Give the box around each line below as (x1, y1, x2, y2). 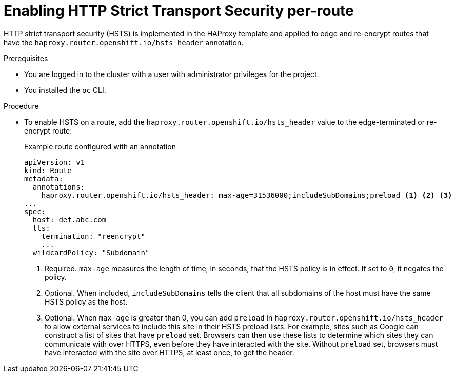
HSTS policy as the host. (45, 297, 128, 306)
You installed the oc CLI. (24, 85, 106, 95)
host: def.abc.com (32, 215, 107, 224)
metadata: (24, 174, 63, 183)
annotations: (32, 182, 85, 191)
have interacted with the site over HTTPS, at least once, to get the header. (45, 348, 294, 357)
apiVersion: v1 (24, 158, 85, 166)
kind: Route (24, 166, 72, 175)
